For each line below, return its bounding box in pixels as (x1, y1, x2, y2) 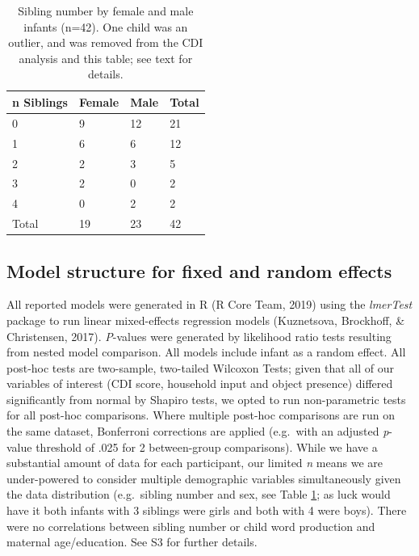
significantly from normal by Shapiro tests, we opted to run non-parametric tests (6, 390, 406, 407)
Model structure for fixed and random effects (6, 258, 392, 283)
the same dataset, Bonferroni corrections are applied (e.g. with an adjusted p (6, 423, 389, 440)
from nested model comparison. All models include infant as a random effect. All (6, 343, 406, 360)
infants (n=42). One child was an (23, 18, 188, 35)
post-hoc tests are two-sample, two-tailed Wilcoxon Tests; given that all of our (6, 359, 394, 376)
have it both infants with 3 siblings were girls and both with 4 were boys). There (6, 502, 407, 519)
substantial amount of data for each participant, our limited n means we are (6, 454, 383, 471)
